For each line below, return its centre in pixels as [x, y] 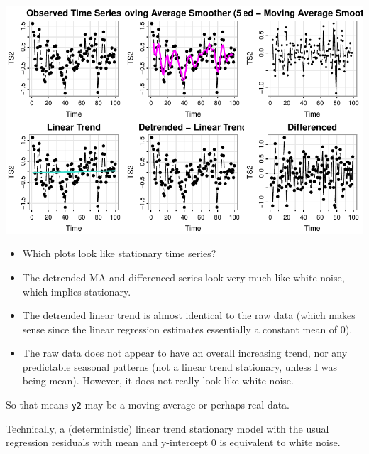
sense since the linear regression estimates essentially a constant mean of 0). [187, 329]
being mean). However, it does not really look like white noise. [158, 380]
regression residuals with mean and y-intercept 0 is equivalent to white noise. [173, 442]
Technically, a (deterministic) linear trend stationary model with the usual [167, 428]
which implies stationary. [77, 291]
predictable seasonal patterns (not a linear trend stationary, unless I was [180, 366]
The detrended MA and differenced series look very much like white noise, [183, 277]
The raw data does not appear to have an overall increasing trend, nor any [185, 353]
